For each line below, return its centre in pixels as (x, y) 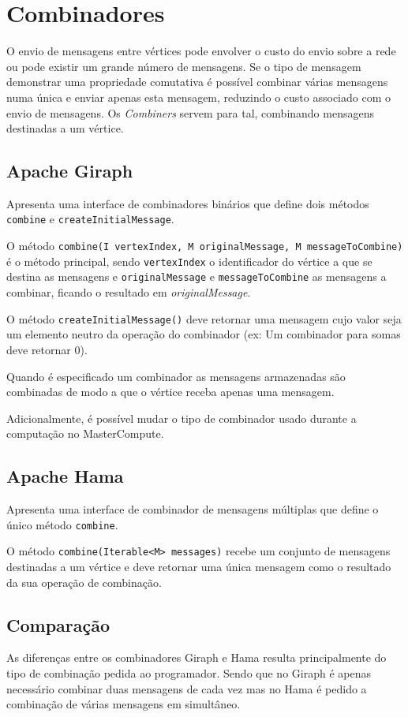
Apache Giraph (70, 171)
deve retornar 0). (47, 349)
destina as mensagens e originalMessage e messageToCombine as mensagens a (197, 276)
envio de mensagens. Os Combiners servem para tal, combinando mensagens (190, 112)
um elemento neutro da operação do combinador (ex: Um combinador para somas (204, 334)
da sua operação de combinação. (84, 582)
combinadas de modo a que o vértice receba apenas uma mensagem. (170, 392)
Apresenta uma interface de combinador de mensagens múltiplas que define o (193, 509)
